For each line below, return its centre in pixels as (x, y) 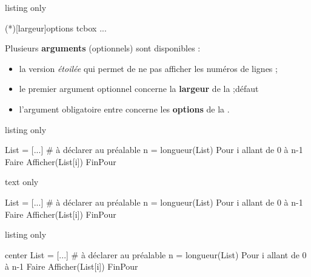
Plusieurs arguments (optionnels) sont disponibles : (103, 48)
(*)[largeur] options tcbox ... (56, 28)
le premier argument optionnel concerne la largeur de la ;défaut (139, 89)
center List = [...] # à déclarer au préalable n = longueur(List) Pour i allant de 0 (156, 254)
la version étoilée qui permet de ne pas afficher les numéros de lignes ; (148, 68)
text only (22, 182)
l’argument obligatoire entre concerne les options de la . (124, 109)
